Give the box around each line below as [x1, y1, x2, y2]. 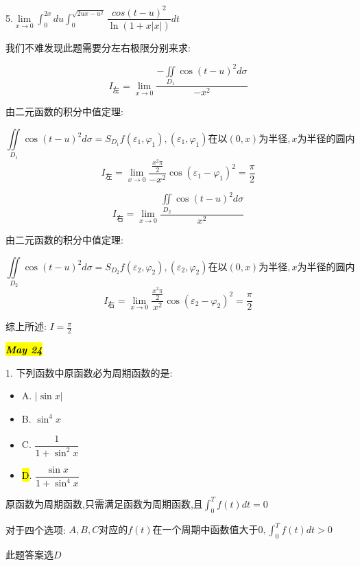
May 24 [5, 342, 43, 357]
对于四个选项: [5, 522, 66, 536]
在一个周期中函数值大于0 [152, 526, 263, 535]
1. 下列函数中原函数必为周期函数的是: [5, 365, 173, 379]
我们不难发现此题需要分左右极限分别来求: [5, 40, 191, 54]
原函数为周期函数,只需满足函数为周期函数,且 [5, 496, 203, 510]
